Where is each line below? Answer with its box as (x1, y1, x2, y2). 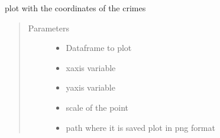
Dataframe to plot (66, 41, 132, 54)
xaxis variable (66, 61, 116, 73)
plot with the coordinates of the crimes (5, 2, 146, 14)
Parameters (28, 21, 69, 34)
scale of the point (66, 101, 129, 113)
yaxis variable (66, 81, 115, 94)
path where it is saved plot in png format (66, 121, 215, 133)
